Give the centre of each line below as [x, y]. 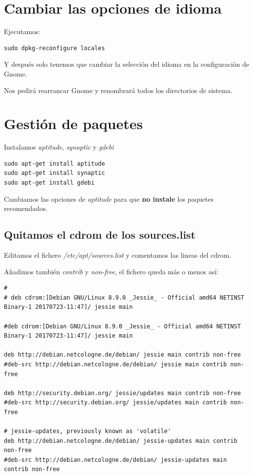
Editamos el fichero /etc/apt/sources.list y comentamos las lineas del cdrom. [118, 255]
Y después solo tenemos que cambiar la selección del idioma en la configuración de [127, 64]
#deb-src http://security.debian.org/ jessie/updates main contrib [116, 403]
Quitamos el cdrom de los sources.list [100, 235]
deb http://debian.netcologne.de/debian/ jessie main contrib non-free [122, 355]
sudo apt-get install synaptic [54, 173]
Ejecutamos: [22, 31]
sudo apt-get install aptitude [54, 163]
